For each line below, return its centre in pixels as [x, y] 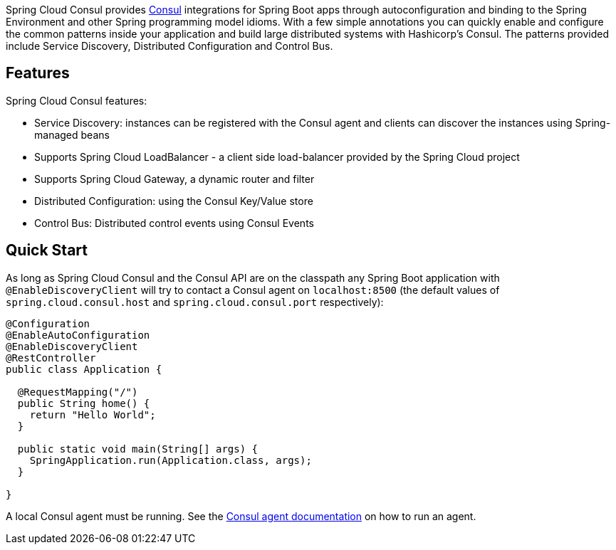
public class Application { [84, 369]
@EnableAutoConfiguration [78, 335]
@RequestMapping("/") [78, 392]
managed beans [72, 134]
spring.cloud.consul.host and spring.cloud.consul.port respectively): [195, 302]
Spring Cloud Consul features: [77, 100]
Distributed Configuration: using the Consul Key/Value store [174, 201]
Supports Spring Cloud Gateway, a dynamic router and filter [174, 179]
